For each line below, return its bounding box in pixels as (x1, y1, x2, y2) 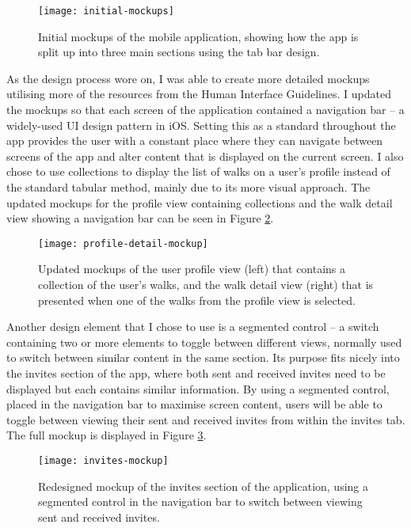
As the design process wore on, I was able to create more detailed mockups (6, 70, 370, 86)
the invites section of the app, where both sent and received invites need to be (6, 365, 386, 381)
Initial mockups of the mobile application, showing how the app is (38, 28, 359, 44)
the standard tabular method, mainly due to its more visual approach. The (6, 179, 371, 195)
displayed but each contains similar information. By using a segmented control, (6, 380, 390, 397)
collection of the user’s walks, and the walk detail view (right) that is (38, 276, 374, 293)
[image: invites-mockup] (38, 454, 169, 466)
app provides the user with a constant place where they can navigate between (6, 132, 383, 149)
